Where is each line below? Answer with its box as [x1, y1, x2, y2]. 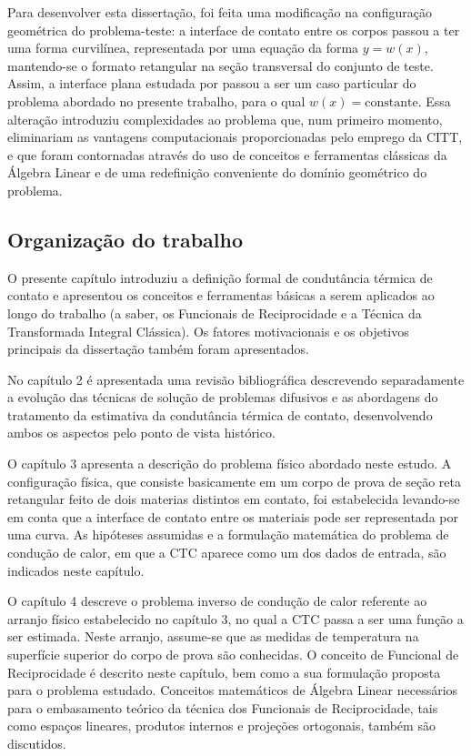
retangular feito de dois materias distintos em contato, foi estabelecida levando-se [7, 489, 460, 509]
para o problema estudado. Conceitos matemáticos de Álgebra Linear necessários [7, 680, 458, 700]
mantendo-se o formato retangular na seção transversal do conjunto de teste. [7, 55, 434, 75]
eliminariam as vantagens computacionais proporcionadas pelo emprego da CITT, [7, 127, 463, 146]
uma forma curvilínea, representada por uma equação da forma [7, 38, 359, 57]
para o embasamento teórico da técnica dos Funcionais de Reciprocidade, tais [7, 698, 438, 717]
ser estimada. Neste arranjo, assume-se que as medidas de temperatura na [7, 627, 419, 646]
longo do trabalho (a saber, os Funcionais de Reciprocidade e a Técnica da [7, 303, 422, 322]
